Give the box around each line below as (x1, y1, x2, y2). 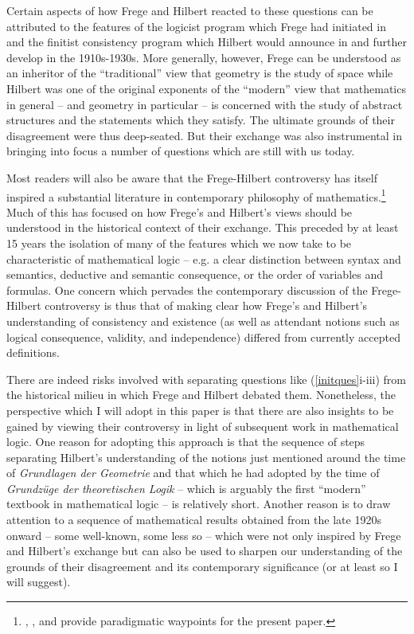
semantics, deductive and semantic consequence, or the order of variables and (6, 266, 384, 283)
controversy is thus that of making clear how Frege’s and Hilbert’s (45, 297, 368, 314)
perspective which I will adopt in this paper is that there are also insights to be (6, 401, 394, 418)
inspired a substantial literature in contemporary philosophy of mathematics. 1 (6, 186, 386, 205)
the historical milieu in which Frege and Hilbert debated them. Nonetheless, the (6, 386, 396, 403)
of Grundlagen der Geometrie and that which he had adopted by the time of (6, 464, 380, 481)
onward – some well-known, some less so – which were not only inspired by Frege (6, 526, 401, 543)
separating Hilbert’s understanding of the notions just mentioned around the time (6, 448, 406, 465)
